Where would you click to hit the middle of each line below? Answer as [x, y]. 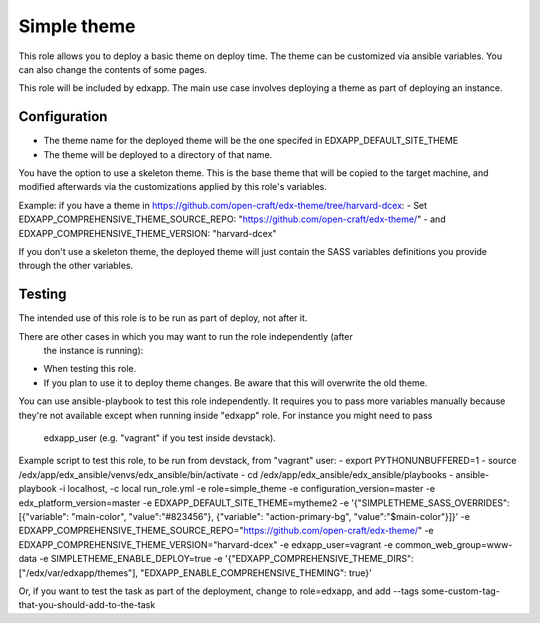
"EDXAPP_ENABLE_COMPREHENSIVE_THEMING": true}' [256, 572]
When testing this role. [90, 369]
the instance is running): [93, 351]
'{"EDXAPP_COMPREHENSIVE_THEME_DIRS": [319, 559]
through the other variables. [76, 266]
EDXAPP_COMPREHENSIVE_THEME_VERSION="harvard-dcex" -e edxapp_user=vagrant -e [206, 544]
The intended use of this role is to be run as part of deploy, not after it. [163, 318]
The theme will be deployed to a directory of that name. [158, 154]
